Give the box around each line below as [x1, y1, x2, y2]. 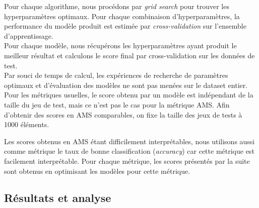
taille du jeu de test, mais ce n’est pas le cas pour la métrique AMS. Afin [4, 99, 230, 110]
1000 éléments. [4, 119, 49, 130]
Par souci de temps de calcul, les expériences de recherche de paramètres [4, 70, 228, 80]
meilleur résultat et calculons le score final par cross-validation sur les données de [4, 50, 255, 60]
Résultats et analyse [4, 190, 111, 205]
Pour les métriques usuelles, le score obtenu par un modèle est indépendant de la [4, 89, 253, 100]
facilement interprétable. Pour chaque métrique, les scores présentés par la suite [4, 155, 250, 166]
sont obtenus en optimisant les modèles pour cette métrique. [4, 165, 190, 176]
